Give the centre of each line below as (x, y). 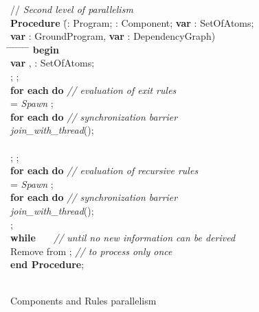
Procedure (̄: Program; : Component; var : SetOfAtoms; (132, 22)
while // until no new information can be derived (123, 238)
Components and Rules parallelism (83, 301)
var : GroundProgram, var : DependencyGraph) (113, 36)
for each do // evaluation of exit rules (93, 89)
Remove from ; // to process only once (91, 251)
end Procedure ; (47, 264)
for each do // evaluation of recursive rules (104, 170)
